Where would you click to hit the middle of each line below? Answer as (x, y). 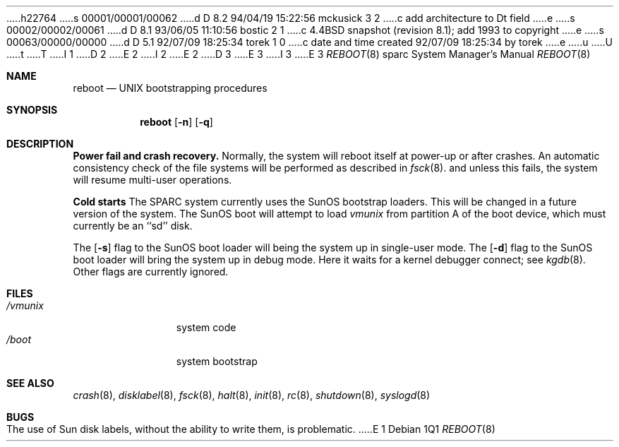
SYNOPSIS (32, 110)
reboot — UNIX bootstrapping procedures (170, 88)
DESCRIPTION (40, 144)
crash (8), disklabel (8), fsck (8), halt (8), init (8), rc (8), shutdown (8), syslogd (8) (252, 395)
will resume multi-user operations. (152, 180)
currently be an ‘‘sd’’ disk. (133, 226)
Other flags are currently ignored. (151, 272)
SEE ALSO (30, 383)
